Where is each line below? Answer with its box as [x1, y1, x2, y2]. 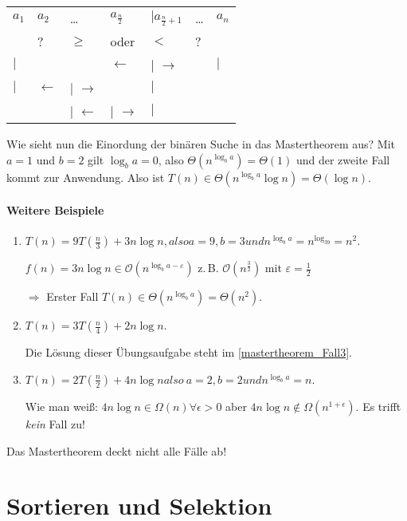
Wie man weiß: [25, 397, 98, 414]
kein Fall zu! [25, 415, 85, 432]
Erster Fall [46, 288, 99, 305]
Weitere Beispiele [6, 202, 104, 219]
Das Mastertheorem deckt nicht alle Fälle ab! [6, 442, 227, 459]
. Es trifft [355, 397, 401, 414]
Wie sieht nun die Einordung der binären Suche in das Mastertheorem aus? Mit [6, 136, 396, 152]
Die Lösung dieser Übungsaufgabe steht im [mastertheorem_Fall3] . [25, 344, 353, 361]
